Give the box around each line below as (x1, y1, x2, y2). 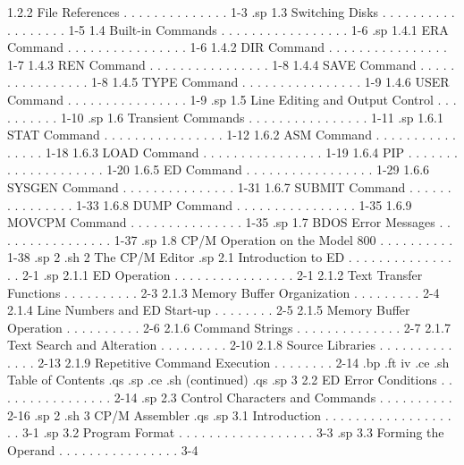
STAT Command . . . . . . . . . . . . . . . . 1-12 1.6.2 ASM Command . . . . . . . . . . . (7, 125, 457, 144)
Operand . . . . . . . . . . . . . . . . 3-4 (7, 440, 198, 459)
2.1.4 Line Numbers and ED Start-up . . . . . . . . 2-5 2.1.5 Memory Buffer (7, 300, 410, 319)
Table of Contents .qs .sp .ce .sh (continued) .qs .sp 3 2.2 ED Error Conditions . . (7, 370, 452, 389)
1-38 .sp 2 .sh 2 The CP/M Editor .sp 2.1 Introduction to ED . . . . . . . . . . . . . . (7, 248, 451, 266)
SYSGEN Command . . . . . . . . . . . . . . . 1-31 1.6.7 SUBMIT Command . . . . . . (7, 177, 451, 196)
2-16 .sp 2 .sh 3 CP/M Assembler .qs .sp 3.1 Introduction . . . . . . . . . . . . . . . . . (7, 405, 451, 424)
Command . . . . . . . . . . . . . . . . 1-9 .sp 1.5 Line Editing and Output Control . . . (7, 89, 457, 108)
